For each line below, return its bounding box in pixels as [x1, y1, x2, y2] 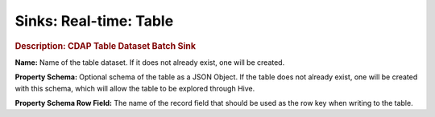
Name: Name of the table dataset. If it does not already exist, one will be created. [14, 57, 285, 67]
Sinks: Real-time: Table [14, 12, 174, 30]
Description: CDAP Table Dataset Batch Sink [14, 40, 197, 51]
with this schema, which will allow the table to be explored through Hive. [14, 83, 255, 93]
